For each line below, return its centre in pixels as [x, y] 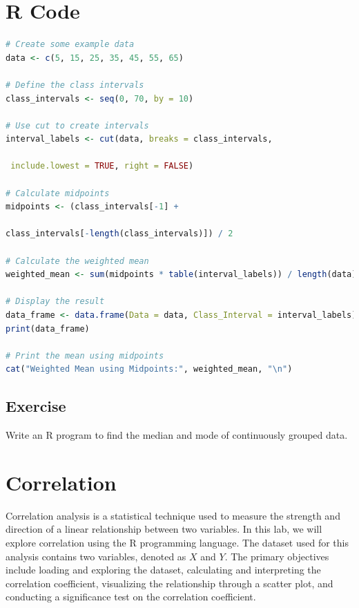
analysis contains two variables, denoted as [96, 556]
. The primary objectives [277, 556]
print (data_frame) [48, 329]
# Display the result [55, 302]
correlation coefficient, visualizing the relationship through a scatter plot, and [169, 583]
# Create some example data [70, 45]
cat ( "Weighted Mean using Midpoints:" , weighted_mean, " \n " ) [149, 369]
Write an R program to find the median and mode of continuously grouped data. [177, 435]
